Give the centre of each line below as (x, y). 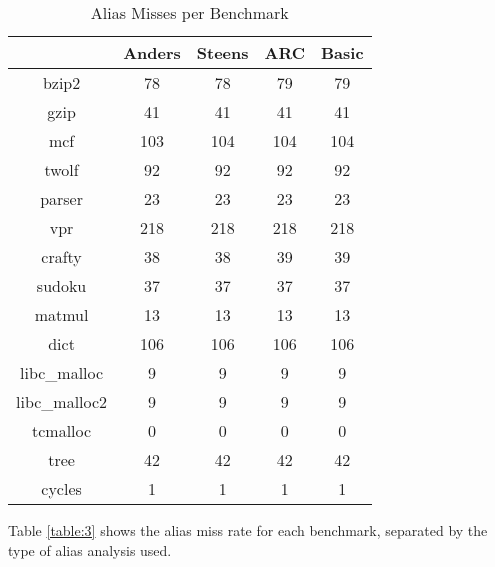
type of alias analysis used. (90, 549)
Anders (152, 52)
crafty (61, 256)
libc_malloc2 (62, 401)
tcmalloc (62, 430)
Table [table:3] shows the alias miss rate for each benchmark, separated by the (248, 530)
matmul (61, 314)
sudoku (61, 285)
